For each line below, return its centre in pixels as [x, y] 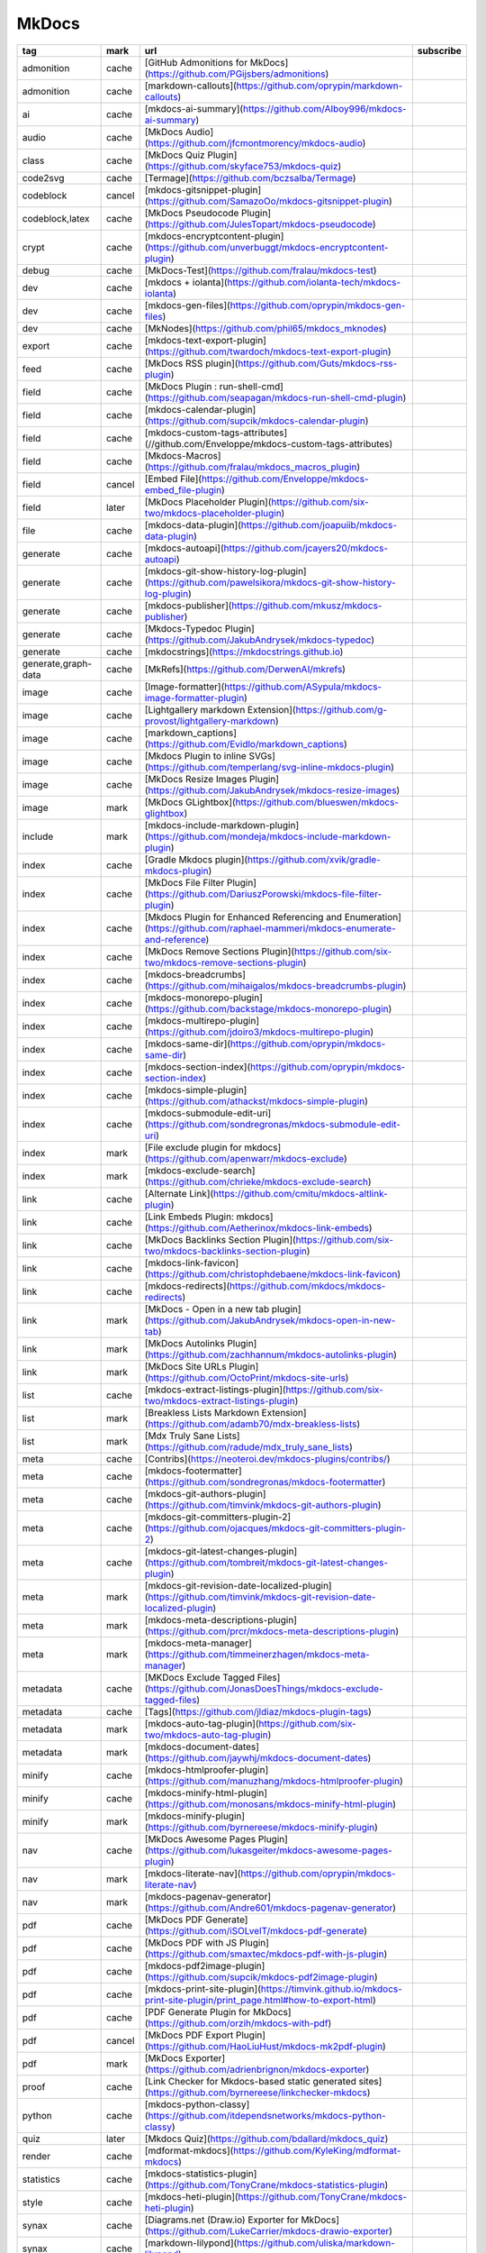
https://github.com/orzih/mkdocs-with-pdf [238, 2023]
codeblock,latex [56, 218]
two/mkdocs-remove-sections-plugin [224, 962]
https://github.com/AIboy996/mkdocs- [325, 108]
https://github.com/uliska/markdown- [316, 2242]
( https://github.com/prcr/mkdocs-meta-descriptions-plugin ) [272, 1631]
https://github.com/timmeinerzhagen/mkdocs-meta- [259, 1654]
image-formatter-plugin [194, 698]
